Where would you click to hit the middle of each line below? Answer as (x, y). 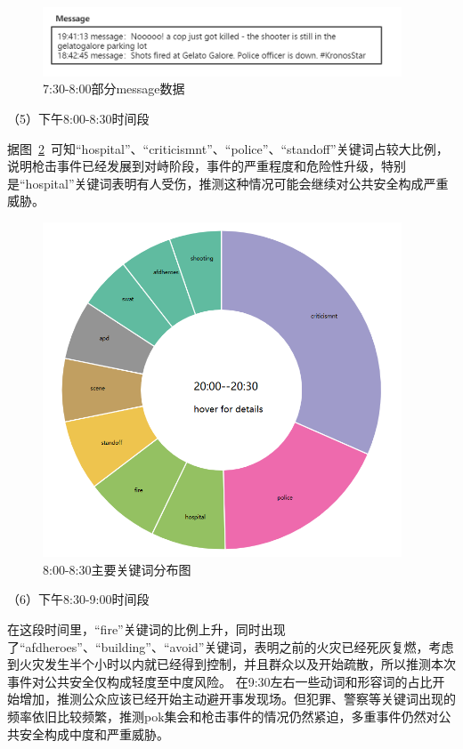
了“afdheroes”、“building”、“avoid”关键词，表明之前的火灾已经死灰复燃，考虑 (231, 646)
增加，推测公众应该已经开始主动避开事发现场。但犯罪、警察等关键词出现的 (237, 699)
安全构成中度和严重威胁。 (94, 733)
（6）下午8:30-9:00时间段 (78, 599)
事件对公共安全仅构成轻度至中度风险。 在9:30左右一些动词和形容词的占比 (220, 681)
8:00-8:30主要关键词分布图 (117, 569)
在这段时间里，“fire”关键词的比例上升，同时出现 (146, 629)
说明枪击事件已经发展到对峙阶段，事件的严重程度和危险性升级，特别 (207, 166)
